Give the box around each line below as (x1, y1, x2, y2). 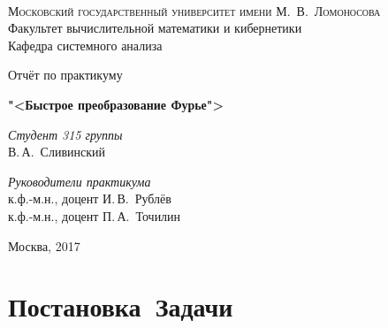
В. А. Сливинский (8, 142, 105, 161)
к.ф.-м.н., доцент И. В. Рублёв (8, 189, 171, 208)
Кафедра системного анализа (8, 35, 163, 54)
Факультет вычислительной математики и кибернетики (8, 19, 302, 37)
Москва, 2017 (8, 236, 80, 255)
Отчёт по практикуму (8, 65, 123, 84)
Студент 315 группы (8, 125, 123, 143)
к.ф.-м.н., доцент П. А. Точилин (8, 206, 181, 225)
